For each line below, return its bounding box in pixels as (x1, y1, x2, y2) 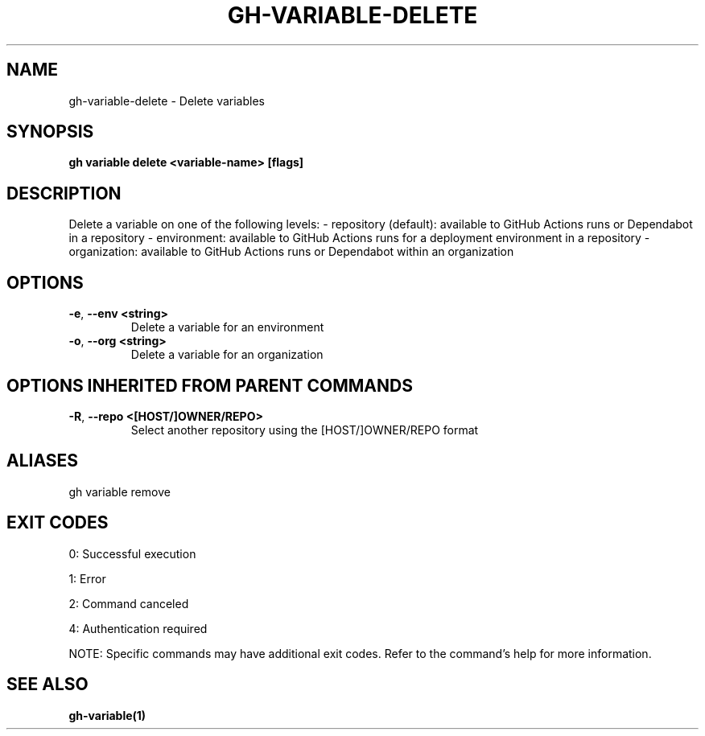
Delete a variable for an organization (130, 347, 324, 362)
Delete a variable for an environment (130, 320, 324, 335)
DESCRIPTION (6, 183, 122, 204)
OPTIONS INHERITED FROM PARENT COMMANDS (6, 375, 413, 396)
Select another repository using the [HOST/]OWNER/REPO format (130, 422, 479, 437)
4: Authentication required (68, 621, 208, 635)
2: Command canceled (68, 596, 189, 611)
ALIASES (6, 450, 79, 471)
